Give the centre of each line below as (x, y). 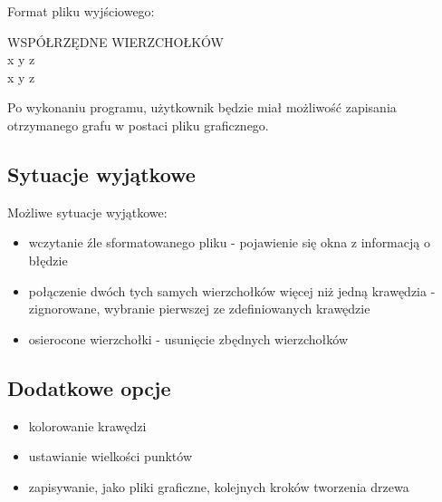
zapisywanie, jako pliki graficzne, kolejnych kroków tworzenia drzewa (219, 486)
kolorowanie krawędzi (87, 425)
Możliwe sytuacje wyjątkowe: (87, 212)
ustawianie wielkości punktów (110, 456)
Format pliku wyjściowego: (81, 11)
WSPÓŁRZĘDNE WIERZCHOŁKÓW (116, 41)
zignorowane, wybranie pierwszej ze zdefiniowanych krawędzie (199, 309)
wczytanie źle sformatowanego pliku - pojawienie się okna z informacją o (229, 242)
